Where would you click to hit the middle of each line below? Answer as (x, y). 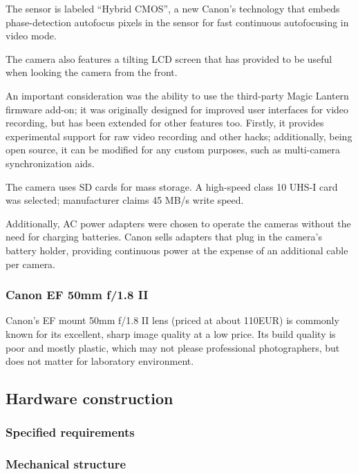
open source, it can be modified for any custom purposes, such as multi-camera (173, 150)
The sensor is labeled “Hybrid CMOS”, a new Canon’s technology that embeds (173, 8)
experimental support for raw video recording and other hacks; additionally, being (179, 136)
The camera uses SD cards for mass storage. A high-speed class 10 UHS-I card (172, 186)
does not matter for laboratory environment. (100, 361)
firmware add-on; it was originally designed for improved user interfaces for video (177, 109)
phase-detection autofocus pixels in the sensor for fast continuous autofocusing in (177, 22)
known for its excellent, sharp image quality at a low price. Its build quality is (171, 333)
